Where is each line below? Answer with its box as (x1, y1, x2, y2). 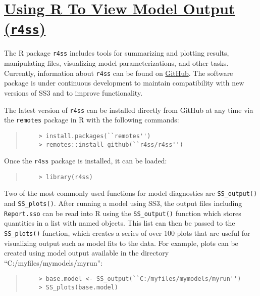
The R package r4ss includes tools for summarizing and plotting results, (4, 48, 229, 58)
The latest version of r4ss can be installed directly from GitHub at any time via (4, 104, 253, 115)
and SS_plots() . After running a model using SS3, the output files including (4, 198, 242, 208)
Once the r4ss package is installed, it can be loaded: (4, 155, 167, 166)
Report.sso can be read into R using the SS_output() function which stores (4, 207, 241, 218)
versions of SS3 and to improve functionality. (4, 87, 143, 98)
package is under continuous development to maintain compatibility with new (4, 77, 244, 88)
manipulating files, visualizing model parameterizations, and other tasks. (4, 58, 229, 68)
